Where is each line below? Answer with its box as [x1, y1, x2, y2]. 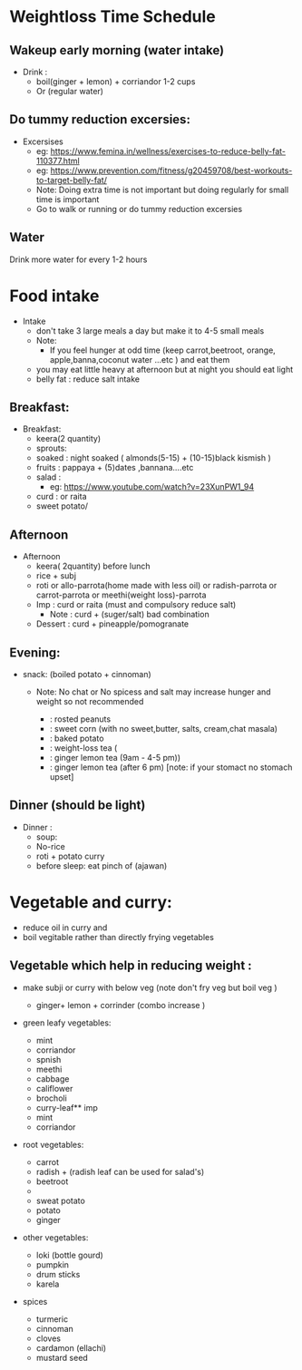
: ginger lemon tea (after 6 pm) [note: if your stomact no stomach [49, 762, 293, 772]
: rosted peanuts [49, 714, 112, 724]
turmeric [35, 1313, 69, 1325]
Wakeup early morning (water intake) [9, 43, 225, 58]
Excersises [22, 136, 63, 147]
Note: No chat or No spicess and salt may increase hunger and [35, 686, 271, 697]
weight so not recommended [35, 696, 144, 706]
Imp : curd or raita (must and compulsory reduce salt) [35, 599, 237, 610]
